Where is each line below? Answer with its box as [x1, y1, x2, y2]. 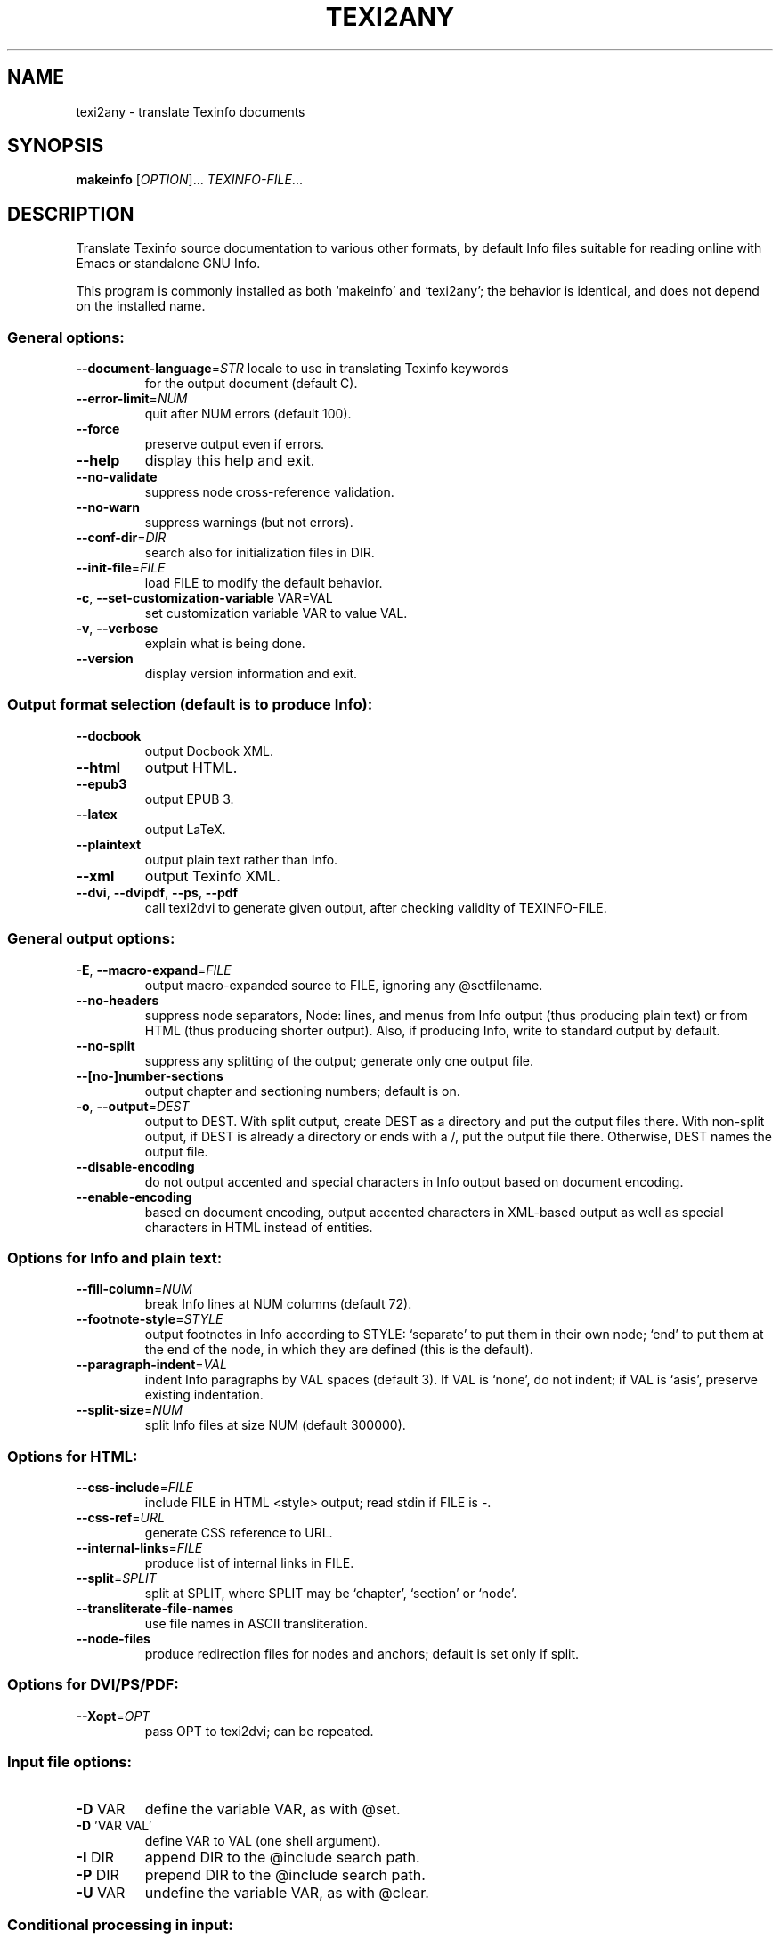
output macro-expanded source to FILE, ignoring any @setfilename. [144, 977, 543, 993]
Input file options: [7, 1753, 132, 1772]
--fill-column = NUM [76, 1281, 192, 1297]
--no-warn [76, 499, 140, 515]
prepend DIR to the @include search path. [144, 1865, 426, 1884]
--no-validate [76, 469, 158, 485]
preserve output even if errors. [144, 436, 325, 452]
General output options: [7, 929, 175, 948]
